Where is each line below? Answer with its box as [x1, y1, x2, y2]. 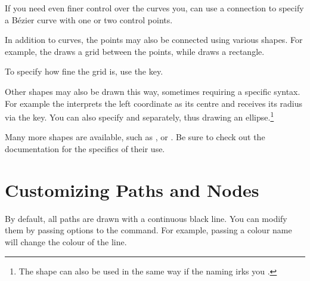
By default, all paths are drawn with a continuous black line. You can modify [5, 212, 287, 224]
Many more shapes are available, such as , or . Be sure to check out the [5, 131, 265, 143]
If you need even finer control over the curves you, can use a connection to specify [5, 2, 304, 14]
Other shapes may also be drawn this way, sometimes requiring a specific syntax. [5, 85, 300, 97]
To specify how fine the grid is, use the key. [5, 65, 163, 78]
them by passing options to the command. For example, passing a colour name [5, 224, 292, 236]
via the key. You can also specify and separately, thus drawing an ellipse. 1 [5, 109, 274, 123]
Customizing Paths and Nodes [5, 177, 259, 202]
